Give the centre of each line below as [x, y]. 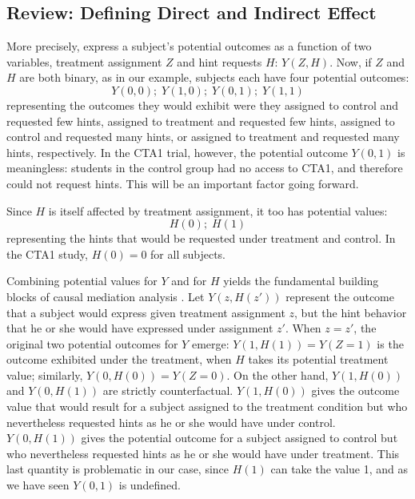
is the [390, 343]
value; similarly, [45, 374]
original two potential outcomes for [92, 343]
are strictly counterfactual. [168, 390]
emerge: [210, 343]
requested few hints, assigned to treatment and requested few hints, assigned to [201, 121]
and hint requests [219, 61]
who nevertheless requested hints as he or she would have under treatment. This [203, 453]
